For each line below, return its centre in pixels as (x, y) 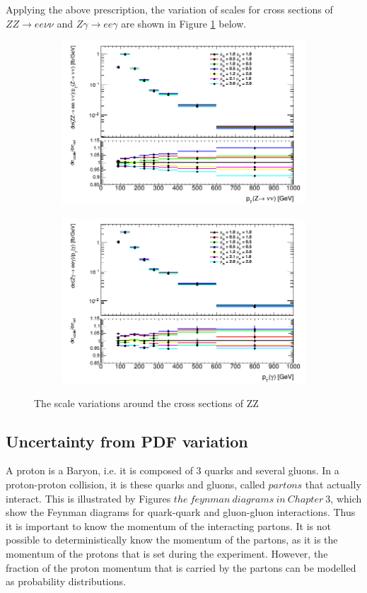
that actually (333, 484)
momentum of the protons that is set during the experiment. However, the (167, 553)
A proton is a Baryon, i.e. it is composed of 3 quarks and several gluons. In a (173, 470)
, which (346, 498)
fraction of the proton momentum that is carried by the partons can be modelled (181, 567)
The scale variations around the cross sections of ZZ (146, 403)
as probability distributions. (66, 581)
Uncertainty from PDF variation (127, 441)
